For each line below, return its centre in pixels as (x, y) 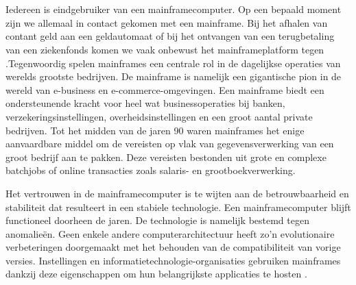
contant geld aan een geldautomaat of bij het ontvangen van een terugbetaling (170, 36)
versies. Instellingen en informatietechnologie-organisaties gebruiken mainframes (173, 260)
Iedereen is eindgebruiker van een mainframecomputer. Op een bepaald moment (174, 9)
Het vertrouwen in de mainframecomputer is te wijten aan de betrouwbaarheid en (177, 193)
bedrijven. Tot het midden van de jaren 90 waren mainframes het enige (155, 130)
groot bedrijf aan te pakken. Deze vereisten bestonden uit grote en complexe (166, 157)
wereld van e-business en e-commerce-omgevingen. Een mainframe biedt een (165, 89)
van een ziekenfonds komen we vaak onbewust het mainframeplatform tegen (165, 49)
